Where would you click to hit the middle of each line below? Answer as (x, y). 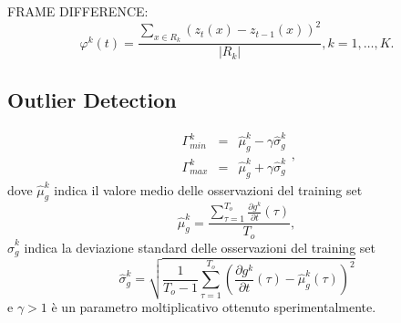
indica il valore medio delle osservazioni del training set (208, 189)
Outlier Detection (92, 99)
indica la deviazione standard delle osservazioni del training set (200, 247)
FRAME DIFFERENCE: (78, 11)
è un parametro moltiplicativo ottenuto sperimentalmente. (214, 307)
